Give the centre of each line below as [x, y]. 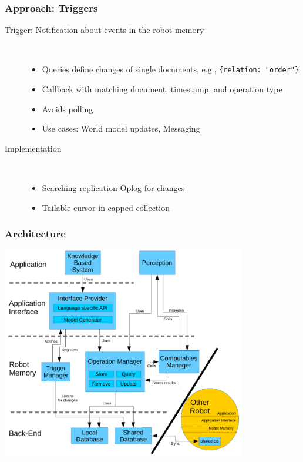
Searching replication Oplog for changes [113, 188]
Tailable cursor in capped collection [106, 207]
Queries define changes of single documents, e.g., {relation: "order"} [171, 69]
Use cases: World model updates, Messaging [121, 128]
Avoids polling [68, 108]
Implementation [33, 148]
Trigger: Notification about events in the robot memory [105, 30]
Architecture [35, 234]
